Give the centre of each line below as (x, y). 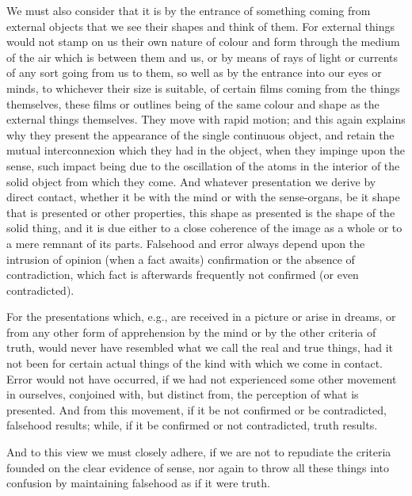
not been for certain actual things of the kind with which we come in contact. (195, 363)
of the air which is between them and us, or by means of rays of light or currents (202, 57)
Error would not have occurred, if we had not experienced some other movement (202, 378)
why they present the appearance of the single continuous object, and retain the (200, 134)
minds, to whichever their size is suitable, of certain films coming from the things (203, 88)
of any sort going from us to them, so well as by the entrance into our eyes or (194, 72)
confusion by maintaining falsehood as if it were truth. (138, 483)
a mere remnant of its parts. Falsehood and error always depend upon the (186, 243)
